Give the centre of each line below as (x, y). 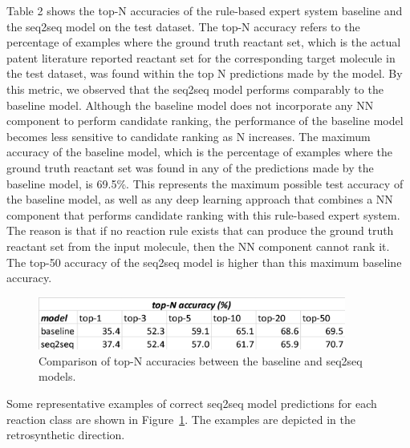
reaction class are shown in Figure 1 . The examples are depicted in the (181, 419)
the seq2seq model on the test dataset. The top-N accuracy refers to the (183, 26)
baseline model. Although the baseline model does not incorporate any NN (190, 105)
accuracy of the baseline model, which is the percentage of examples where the (199, 152)
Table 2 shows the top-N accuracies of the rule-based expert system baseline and (205, 10)
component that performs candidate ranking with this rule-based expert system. (203, 214)
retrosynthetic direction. (66, 435)
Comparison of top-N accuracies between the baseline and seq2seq (201, 360)
